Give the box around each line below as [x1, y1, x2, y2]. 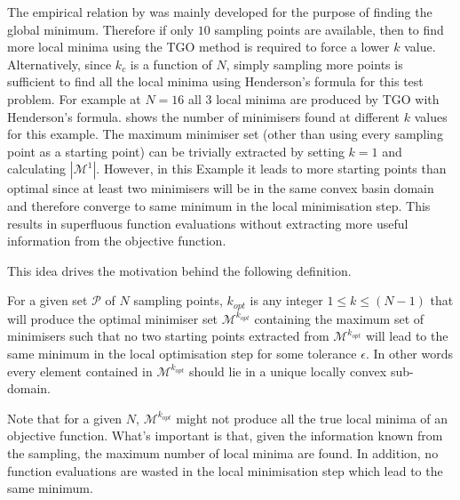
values [414, 107, 448, 125]
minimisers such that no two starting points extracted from [7, 327, 329, 345]
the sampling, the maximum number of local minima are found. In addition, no [7, 443, 439, 462]
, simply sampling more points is [226, 54, 403, 73]
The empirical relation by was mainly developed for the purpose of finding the [7, 3, 432, 20]
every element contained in [7, 361, 153, 380]
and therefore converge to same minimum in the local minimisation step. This [7, 196, 431, 214]
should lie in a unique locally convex [189, 361, 387, 380]
